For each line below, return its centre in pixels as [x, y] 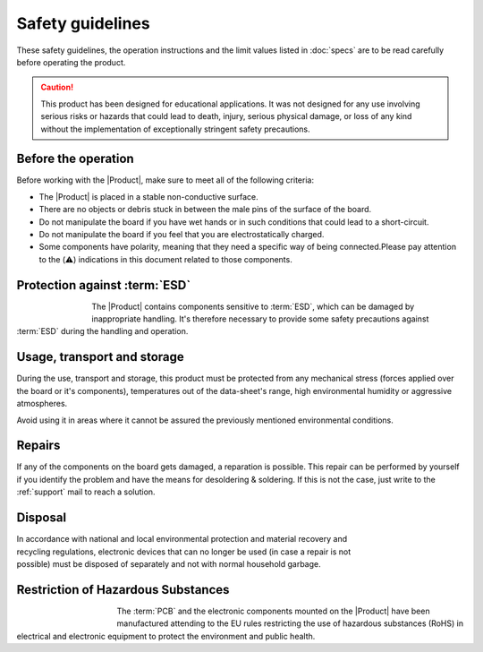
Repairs [38, 446]
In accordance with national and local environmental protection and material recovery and [182, 539]
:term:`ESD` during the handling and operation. [102, 331]
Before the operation [75, 159]
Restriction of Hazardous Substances [123, 590]
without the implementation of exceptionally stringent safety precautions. [175, 129]
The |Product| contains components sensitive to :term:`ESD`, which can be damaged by [253, 306]
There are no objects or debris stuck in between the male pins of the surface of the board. [205, 210]
